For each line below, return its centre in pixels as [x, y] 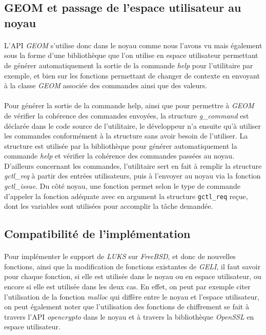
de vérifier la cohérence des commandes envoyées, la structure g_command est [127, 115]
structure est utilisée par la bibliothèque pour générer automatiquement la [121, 145]
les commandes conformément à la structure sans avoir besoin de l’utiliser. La [126, 136]
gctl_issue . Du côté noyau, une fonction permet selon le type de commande [122, 186]
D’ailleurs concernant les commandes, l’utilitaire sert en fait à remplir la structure [133, 165]
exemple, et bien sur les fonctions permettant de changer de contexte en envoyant [132, 75]
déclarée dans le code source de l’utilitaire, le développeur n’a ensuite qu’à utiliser [133, 125]
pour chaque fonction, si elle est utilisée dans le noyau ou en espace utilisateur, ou [133, 276]
